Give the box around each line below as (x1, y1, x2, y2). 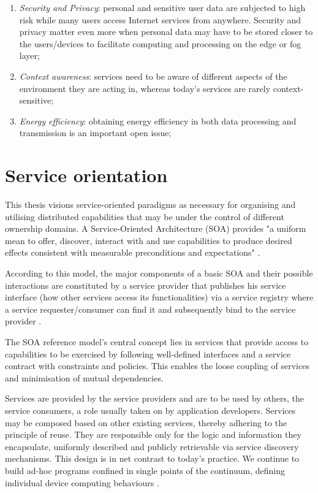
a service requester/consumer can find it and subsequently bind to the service (5, 302, 296, 315)
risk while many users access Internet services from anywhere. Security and (19, 13, 301, 26)
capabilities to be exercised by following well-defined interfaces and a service (5, 347, 291, 360)
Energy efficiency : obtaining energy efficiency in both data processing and (19, 114, 297, 127)
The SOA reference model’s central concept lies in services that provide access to (5, 335, 309, 348)
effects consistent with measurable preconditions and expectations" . (5, 246, 260, 259)
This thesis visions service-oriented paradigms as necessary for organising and (5, 198, 296, 211)
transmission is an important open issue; (19, 126, 172, 139)
